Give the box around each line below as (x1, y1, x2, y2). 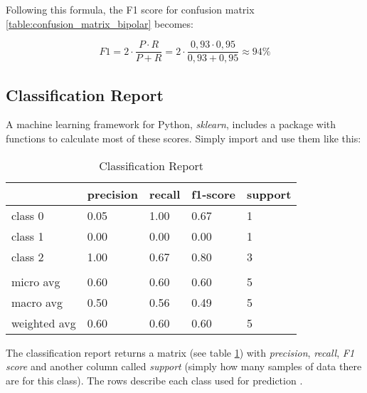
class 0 (11, 206, 44, 224)
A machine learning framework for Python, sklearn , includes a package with (6, 117, 336, 132)
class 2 (11, 248, 44, 265)
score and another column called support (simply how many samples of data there (6, 359, 362, 374)
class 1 (11, 227, 44, 244)
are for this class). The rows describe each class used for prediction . (6, 372, 303, 387)
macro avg (11, 293, 63, 310)
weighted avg (11, 314, 76, 331)
